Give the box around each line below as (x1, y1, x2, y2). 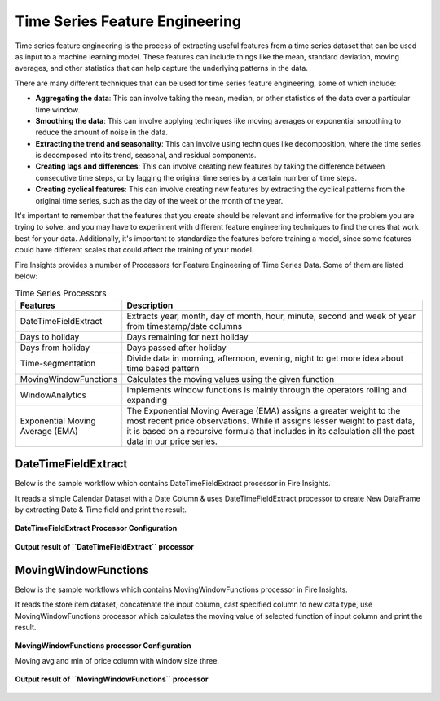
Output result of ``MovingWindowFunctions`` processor (15, 674, 209, 684)
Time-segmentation (20, 357, 96, 369)
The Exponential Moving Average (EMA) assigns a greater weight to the (126, 405, 401, 416)
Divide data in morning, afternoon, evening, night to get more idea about (126, 353, 404, 364)
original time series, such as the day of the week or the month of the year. (35, 195, 284, 205)
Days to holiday (20, 331, 80, 342)
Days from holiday (20, 342, 90, 353)
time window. (35, 104, 81, 114)
